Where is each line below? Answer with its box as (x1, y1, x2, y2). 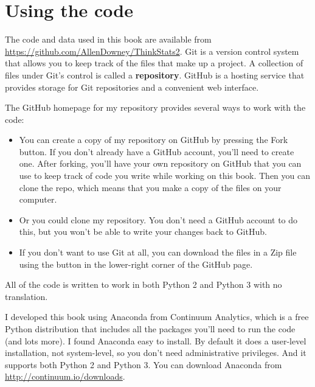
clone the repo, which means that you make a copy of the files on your (19, 181, 282, 193)
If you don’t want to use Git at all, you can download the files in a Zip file (19, 246, 297, 259)
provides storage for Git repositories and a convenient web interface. (5, 80, 259, 93)
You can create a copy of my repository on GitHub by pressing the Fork (19, 133, 288, 146)
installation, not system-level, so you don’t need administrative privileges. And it (5, 346, 306, 359)
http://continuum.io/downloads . (5, 370, 125, 383)
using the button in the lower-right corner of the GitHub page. (19, 257, 253, 270)
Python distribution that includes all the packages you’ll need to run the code (5, 322, 296, 335)
